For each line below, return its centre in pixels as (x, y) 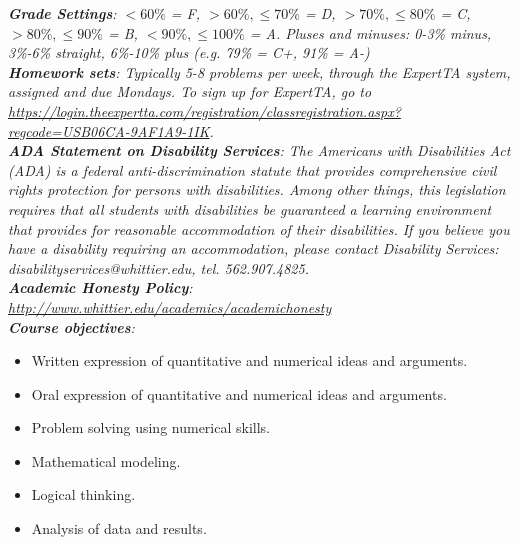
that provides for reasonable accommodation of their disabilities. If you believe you (259, 228)
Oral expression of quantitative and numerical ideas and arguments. (239, 393)
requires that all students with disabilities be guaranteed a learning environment (250, 208)
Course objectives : (71, 326)
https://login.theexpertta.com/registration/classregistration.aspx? (204, 110)
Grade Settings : (62, 13)
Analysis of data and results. (119, 528)
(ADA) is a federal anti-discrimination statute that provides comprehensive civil (252, 169)
